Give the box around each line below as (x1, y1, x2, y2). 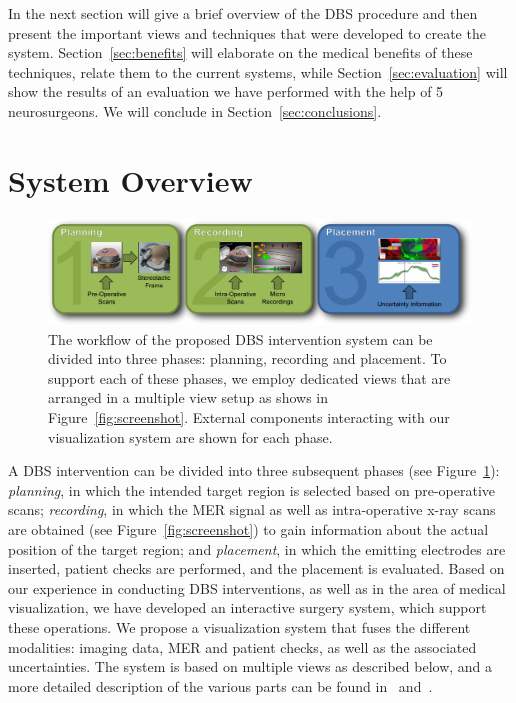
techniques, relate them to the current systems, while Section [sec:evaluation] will (8, 61, 508, 82)
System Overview (8, 159, 253, 200)
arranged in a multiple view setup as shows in (48, 387, 328, 408)
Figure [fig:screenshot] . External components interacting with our (48, 407, 450, 428)
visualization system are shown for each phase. (48, 426, 333, 447)
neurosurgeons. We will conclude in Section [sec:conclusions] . (8, 100, 382, 121)
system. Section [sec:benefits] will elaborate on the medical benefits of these (8, 42, 473, 63)
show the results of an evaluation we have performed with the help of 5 (8, 81, 444, 102)
